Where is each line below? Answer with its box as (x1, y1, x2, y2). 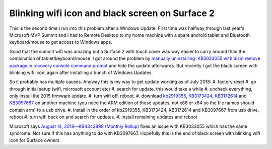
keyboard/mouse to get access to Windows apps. (9, 39, 113, 45)
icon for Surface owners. (9, 137, 61, 143)
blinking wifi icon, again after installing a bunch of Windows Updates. (9, 69, 153, 76)
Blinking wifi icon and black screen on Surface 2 (9, 8, 215, 19)
